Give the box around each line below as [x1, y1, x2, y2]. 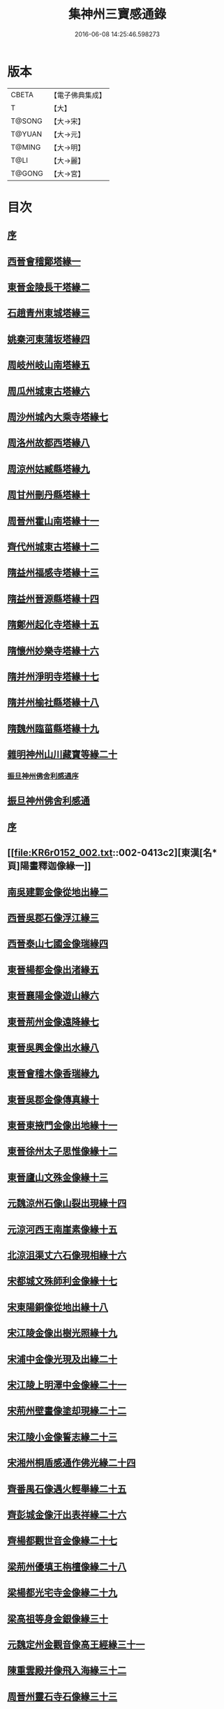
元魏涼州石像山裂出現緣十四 [7, 1197, 127, 1210]
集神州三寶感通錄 [68, 6, 166, 22]
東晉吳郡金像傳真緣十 [7, 1094, 99, 1106]
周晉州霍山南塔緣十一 [7, 515, 99, 527]
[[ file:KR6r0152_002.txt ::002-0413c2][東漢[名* [7, 847, 218, 859]
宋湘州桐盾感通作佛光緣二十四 [7, 1457, 136, 1469]
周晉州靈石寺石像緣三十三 [7, 1690, 117, 1703]
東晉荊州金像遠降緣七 [7, 1015, 99, 1028]
